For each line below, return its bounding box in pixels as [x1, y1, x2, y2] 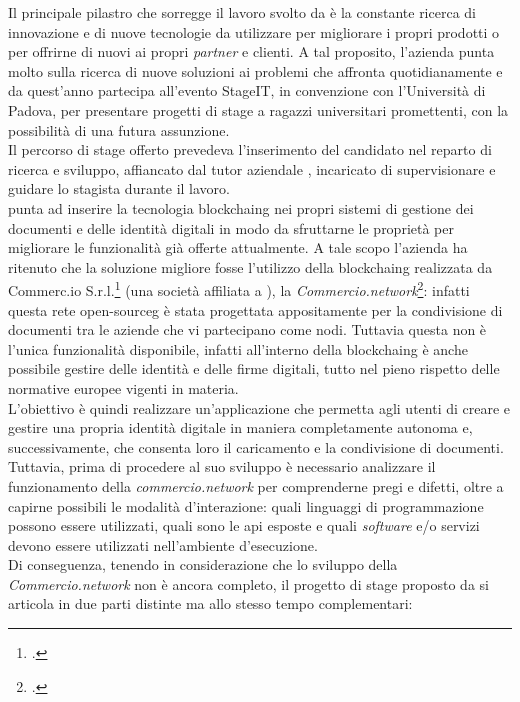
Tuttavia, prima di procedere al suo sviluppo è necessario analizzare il [8, 456, 436, 477]
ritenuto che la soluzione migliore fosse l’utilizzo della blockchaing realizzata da [8, 256, 493, 277]
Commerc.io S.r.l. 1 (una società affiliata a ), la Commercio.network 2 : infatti [8, 277, 470, 300]
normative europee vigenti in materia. [8, 377, 239, 398]
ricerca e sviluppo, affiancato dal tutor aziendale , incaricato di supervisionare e [8, 158, 496, 179]
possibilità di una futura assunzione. [8, 119, 230, 140]
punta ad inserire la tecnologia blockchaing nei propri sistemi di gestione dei [8, 197, 474, 218]
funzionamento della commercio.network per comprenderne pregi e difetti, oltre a [8, 475, 504, 496]
